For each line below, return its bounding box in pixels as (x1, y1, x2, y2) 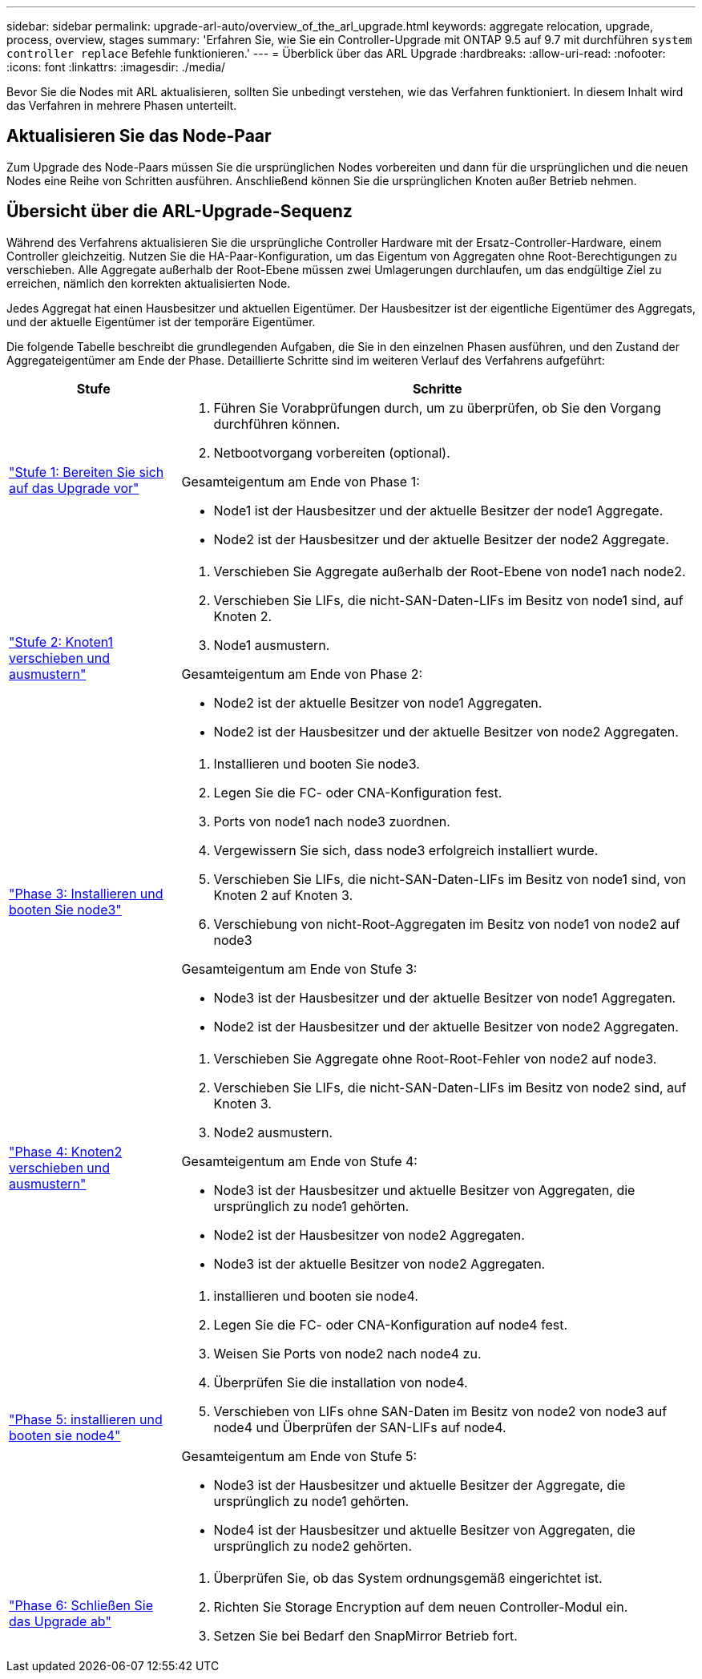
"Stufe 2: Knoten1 (9, 633, 114, 650)
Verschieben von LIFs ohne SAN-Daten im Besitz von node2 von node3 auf (213, 1403, 668, 1419)
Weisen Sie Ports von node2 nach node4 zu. (213, 1345, 482, 1362)
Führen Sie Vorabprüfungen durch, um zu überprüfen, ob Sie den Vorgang (213, 399, 661, 416)
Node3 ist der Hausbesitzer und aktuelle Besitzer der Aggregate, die (213, 1476, 626, 1493)
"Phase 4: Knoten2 (9, 1143, 123, 1160)
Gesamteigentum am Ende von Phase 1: (181, 473, 420, 490)
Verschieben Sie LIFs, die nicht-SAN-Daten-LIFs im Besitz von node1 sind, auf (213, 591, 684, 608)
